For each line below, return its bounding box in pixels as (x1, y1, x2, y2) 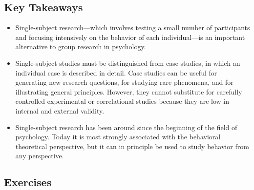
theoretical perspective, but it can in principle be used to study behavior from (15, 141, 249, 151)
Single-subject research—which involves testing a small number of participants (15, 22, 250, 33)
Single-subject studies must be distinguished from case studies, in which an (15, 57, 240, 68)
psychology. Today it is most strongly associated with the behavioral (15, 132, 221, 142)
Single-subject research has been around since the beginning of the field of (15, 122, 237, 132)
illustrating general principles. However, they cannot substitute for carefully (15, 86, 242, 96)
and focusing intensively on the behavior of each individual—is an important (15, 32, 245, 42)
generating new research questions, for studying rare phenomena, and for (15, 77, 233, 87)
